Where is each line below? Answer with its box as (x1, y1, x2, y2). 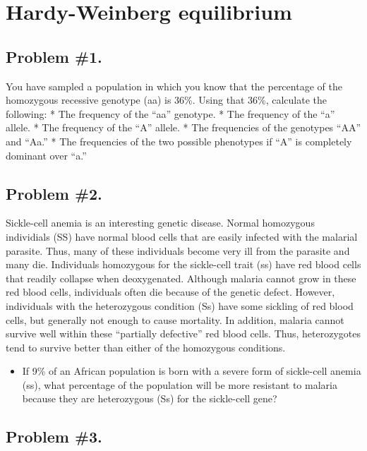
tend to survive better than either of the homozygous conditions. (6, 339, 286, 354)
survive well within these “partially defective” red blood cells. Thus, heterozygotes (6, 326, 361, 341)
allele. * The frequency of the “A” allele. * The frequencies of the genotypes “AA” (6, 120, 361, 135)
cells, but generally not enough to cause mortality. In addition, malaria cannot (6, 312, 344, 327)
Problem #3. (6, 426, 102, 447)
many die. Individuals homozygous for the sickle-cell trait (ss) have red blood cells (6, 257, 361, 272)
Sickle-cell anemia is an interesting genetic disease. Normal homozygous (6, 215, 315, 230)
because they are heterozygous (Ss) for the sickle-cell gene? (22, 391, 277, 406)
